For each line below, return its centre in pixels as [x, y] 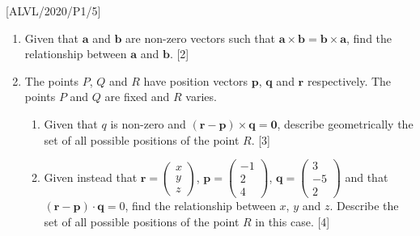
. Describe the [364, 206]
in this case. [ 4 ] [293, 221]
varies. [201, 97]
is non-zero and [148, 123]
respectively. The [349, 80]
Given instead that [91, 177]
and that [367, 177]
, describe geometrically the [345, 123]
